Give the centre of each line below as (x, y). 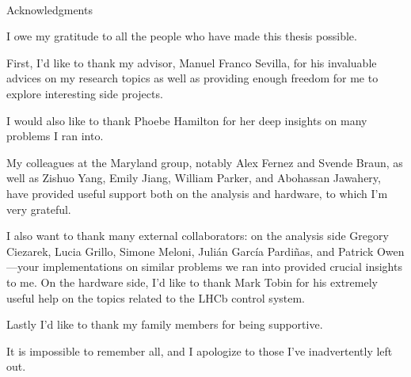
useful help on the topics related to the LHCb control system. (156, 297)
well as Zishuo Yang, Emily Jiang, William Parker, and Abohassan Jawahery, (194, 178)
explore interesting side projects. (85, 93)
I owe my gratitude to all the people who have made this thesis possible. (182, 36)
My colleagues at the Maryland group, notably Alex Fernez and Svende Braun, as (205, 162)
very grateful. (39, 209)
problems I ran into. (55, 136)
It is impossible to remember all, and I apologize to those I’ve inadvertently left (200, 350)
